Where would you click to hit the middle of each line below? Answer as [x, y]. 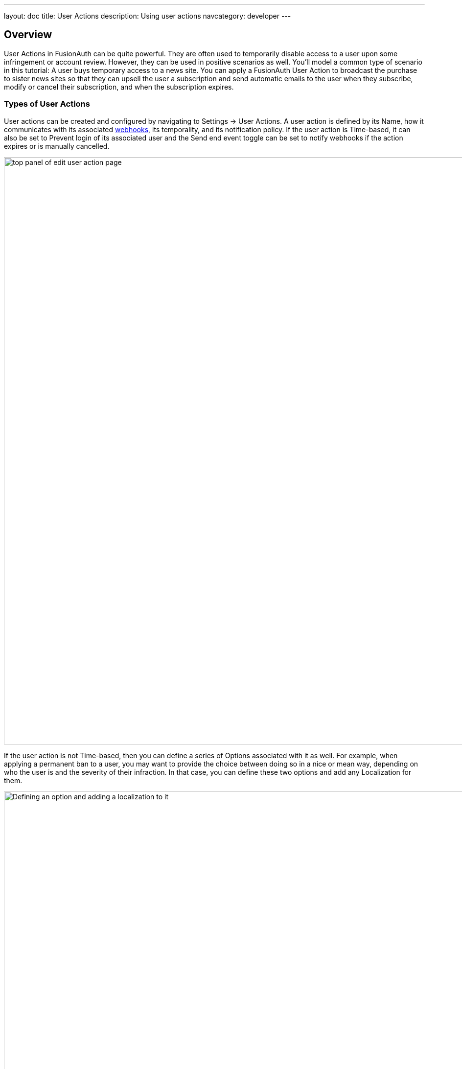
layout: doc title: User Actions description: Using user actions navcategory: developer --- [148, 16]
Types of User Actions [47, 104]
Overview [28, 35]
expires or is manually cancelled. [57, 146]
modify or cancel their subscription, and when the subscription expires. [119, 87]
